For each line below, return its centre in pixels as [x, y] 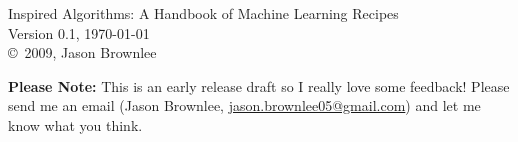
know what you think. [75, 124]
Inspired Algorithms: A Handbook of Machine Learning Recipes [203, 13]
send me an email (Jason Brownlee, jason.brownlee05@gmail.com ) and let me [244, 105]
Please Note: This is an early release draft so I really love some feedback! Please [259, 85]
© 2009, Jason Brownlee [82, 52]
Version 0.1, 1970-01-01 [79, 32]
